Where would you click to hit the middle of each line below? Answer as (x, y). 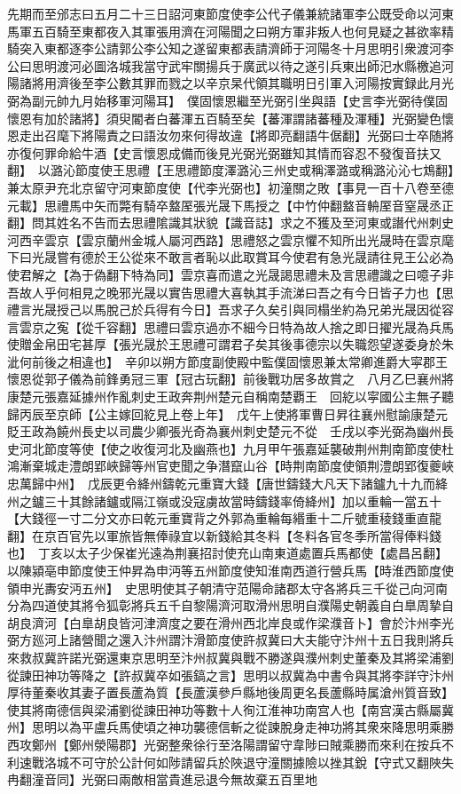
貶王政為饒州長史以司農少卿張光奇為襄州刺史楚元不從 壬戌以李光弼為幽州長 (230, 431)
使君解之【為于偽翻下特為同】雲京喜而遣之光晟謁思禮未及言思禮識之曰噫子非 (230, 274)
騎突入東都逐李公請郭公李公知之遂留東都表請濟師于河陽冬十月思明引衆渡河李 (230, 48)
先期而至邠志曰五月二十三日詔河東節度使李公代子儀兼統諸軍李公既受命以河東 (230, 13)
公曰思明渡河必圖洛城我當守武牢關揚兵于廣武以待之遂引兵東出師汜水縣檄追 (224, 65)
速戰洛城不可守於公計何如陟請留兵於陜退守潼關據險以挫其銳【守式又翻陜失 (236, 762)
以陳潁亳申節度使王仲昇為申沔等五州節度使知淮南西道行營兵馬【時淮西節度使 (230, 570)
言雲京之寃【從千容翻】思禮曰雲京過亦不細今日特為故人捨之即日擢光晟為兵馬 (230, 326)
